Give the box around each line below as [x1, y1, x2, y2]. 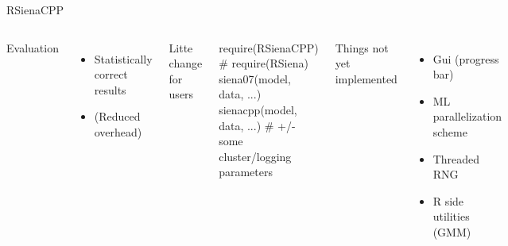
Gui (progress [432, 50, 499, 67]
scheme [432, 123, 467, 140]
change [169, 55, 203, 71]
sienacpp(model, [219, 101, 297, 117]
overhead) [94, 123, 142, 140]
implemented [335, 70, 397, 86]
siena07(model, [219, 70, 291, 86]
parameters [219, 163, 273, 180]
